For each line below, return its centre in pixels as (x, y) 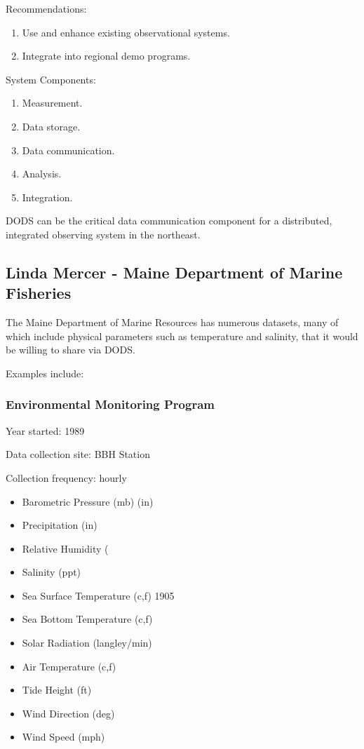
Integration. (47, 197)
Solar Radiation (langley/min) (87, 643)
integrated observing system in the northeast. (103, 234)
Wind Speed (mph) (63, 737)
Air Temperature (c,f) (69, 666)
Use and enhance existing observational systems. (126, 32)
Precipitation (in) (60, 525)
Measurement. (52, 103)
